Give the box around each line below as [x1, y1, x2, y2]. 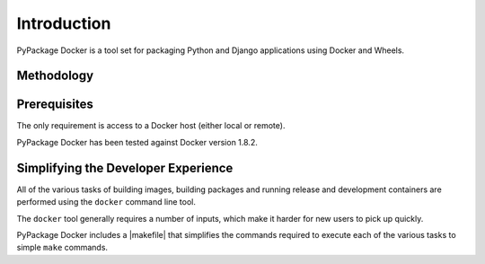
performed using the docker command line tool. [16, 197, 197, 207]
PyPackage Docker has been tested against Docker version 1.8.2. [16, 136, 258, 147]
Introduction [16, 13, 111, 33]
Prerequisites [16, 97, 93, 112]
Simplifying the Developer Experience [16, 160, 234, 175]
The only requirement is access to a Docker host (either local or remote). [16, 120, 286, 131]
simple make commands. [16, 242, 108, 253]
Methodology [16, 68, 94, 84]
